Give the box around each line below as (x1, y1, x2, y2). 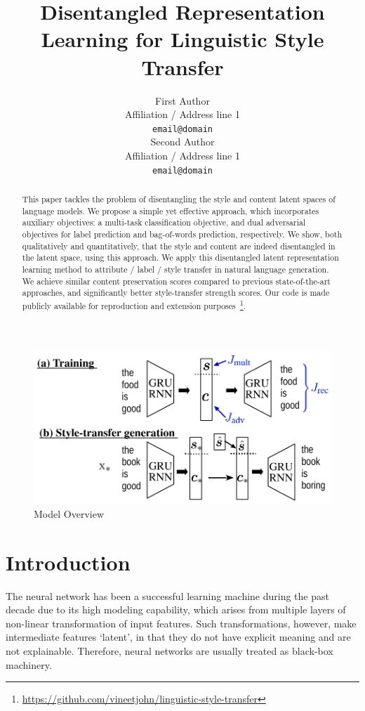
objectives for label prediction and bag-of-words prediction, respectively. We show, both (22, 228, 343, 240)
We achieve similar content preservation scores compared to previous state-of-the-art (22, 275, 331, 287)
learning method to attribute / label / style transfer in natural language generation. (22, 263, 329, 275)
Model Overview (34, 506, 104, 521)
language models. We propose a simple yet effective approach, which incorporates (22, 204, 319, 216)
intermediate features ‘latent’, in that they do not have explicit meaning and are (6, 630, 351, 644)
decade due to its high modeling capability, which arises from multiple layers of (6, 602, 346, 617)
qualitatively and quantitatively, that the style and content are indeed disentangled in (22, 240, 336, 252)
